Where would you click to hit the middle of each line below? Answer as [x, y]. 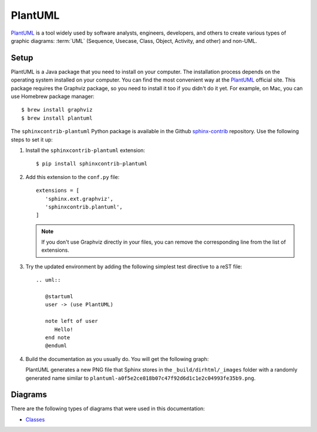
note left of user [71, 321]
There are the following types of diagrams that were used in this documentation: [108, 409]
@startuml [59, 297]
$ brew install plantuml [57, 118]
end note [58, 338]
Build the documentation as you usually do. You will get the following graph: [117, 359]
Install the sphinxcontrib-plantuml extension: [85, 150]
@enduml [56, 346]
